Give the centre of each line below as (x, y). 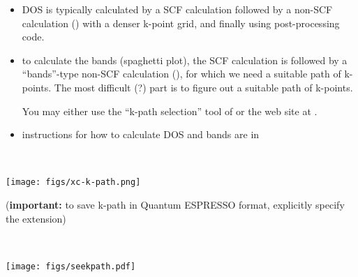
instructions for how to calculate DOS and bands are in (141, 134)
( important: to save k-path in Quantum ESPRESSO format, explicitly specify (175, 204)
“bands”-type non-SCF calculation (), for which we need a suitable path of (181, 74)
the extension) (36, 218)
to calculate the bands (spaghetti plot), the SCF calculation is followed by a (185, 60)
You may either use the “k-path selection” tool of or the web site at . (170, 111)
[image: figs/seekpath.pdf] (71, 266)
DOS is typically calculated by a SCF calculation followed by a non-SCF (177, 9)
